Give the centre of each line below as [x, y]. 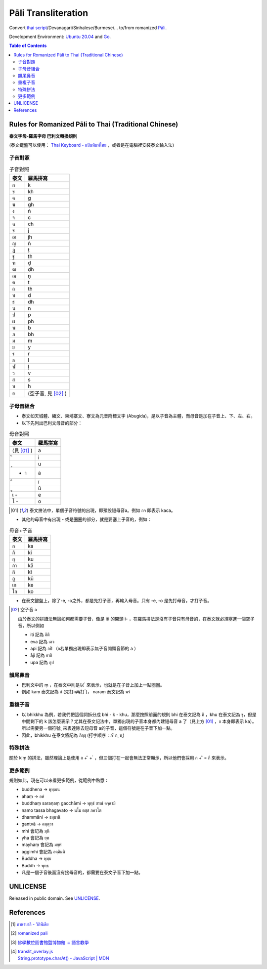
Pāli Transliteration [49, 13]
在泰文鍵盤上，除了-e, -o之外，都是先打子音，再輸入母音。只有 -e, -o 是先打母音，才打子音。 [117, 600]
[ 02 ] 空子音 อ [24, 610]
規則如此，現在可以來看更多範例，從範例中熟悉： [59, 780]
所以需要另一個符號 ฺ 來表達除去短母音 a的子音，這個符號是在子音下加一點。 [98, 728]
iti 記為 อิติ [40, 634]
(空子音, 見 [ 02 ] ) [47, 393]
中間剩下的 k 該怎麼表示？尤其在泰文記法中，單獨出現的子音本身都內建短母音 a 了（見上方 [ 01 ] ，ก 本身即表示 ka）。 [139, 721]
